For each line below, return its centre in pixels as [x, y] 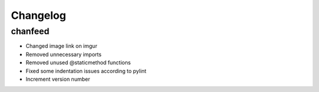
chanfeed [30, 31]
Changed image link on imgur [61, 46]
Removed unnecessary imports [64, 54]
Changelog [38, 15]
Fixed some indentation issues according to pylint [86, 71]
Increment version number [58, 79]
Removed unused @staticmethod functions [78, 63]
